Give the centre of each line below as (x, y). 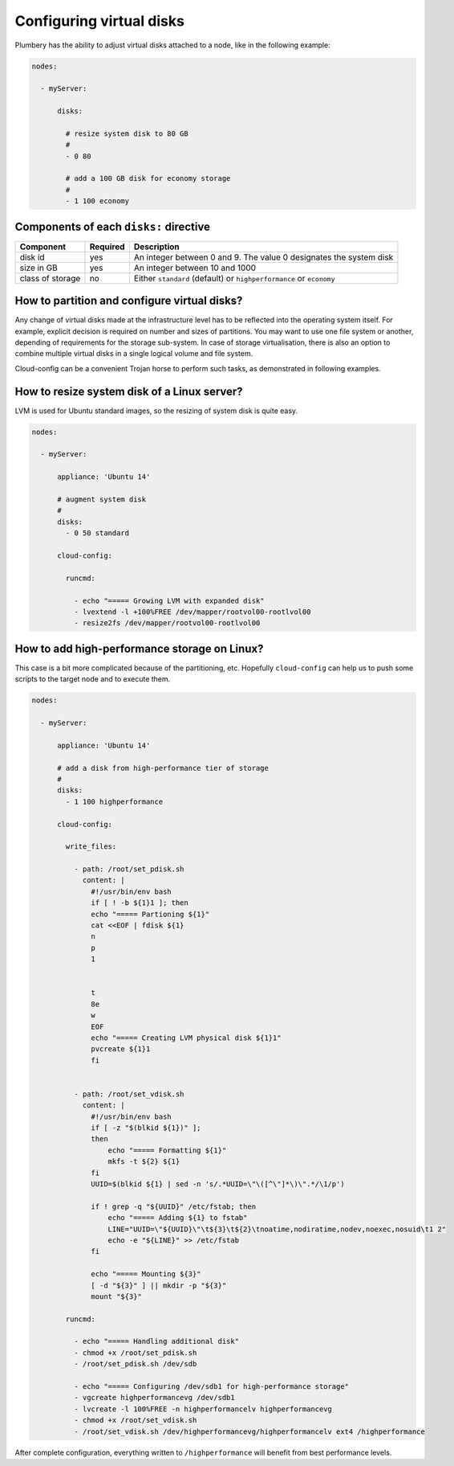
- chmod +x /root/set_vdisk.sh (135, 1420)
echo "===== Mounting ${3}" (146, 1274)
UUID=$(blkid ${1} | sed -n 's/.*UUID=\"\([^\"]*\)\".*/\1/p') (218, 1184)
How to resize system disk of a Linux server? (129, 391)
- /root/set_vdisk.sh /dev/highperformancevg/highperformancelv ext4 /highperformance (249, 1431)
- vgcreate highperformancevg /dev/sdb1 (154, 1398)
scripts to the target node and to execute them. (93, 679)
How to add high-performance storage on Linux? (139, 648)
